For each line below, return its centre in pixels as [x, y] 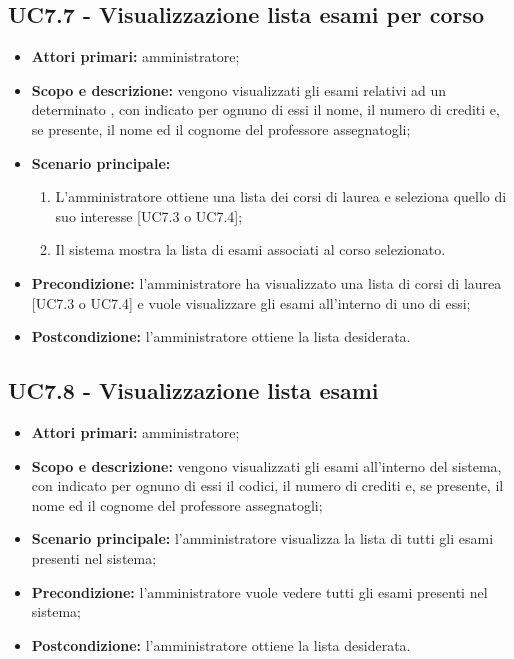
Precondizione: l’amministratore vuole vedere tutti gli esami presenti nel [259, 591]
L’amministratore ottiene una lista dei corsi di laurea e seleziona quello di [281, 196]
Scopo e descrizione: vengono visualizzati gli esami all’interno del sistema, [266, 465]
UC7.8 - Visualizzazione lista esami [193, 390]
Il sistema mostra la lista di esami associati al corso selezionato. [250, 249]
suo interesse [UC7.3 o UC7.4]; [149, 215]
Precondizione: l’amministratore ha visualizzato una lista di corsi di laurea [266, 282]
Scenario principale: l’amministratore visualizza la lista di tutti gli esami [262, 538]
